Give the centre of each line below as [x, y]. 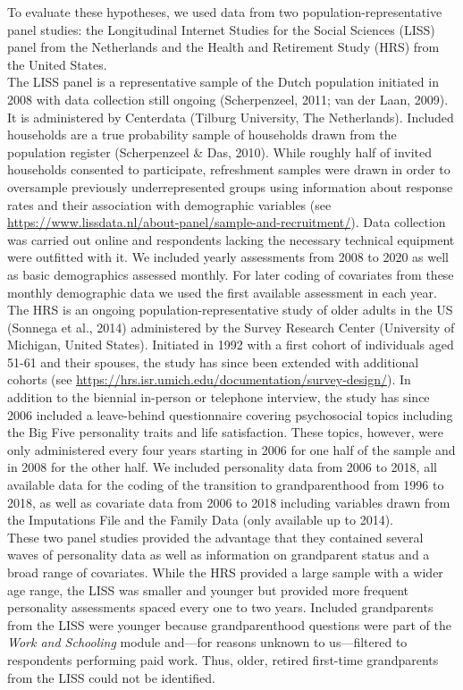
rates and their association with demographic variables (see [169, 204]
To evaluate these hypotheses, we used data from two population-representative [225, 12]
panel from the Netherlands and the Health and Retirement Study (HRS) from [223, 47]
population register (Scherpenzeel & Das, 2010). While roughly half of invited [220, 151]
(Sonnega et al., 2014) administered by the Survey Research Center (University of [231, 327]
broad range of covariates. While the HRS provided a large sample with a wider [225, 572]
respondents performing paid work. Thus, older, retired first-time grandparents [223, 659]
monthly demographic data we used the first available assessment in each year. [222, 292]
